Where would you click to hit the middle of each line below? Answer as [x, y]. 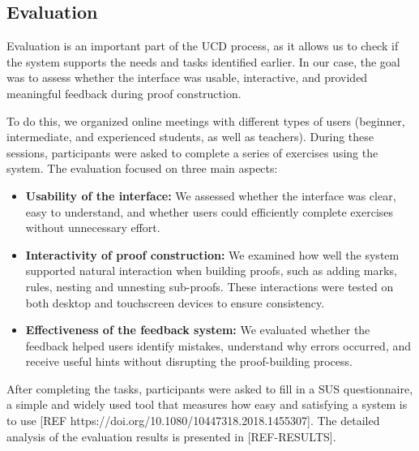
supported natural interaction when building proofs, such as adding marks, [211, 271]
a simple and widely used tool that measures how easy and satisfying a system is [207, 404]
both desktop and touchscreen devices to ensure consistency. [175, 302]
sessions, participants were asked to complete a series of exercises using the [192, 152]
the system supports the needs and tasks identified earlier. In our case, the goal [203, 61]
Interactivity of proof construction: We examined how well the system [212, 254]
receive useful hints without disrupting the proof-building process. [189, 361]
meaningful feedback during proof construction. [124, 93]
